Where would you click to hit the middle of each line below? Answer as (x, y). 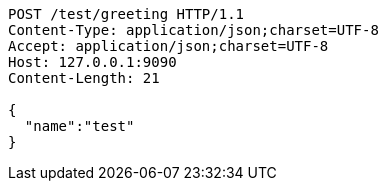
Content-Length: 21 (84, 78)
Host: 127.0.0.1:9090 (92, 62)
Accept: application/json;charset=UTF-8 (168, 46)
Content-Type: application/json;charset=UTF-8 (193, 30)
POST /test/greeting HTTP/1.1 (126, 14)
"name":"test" (79, 126)
